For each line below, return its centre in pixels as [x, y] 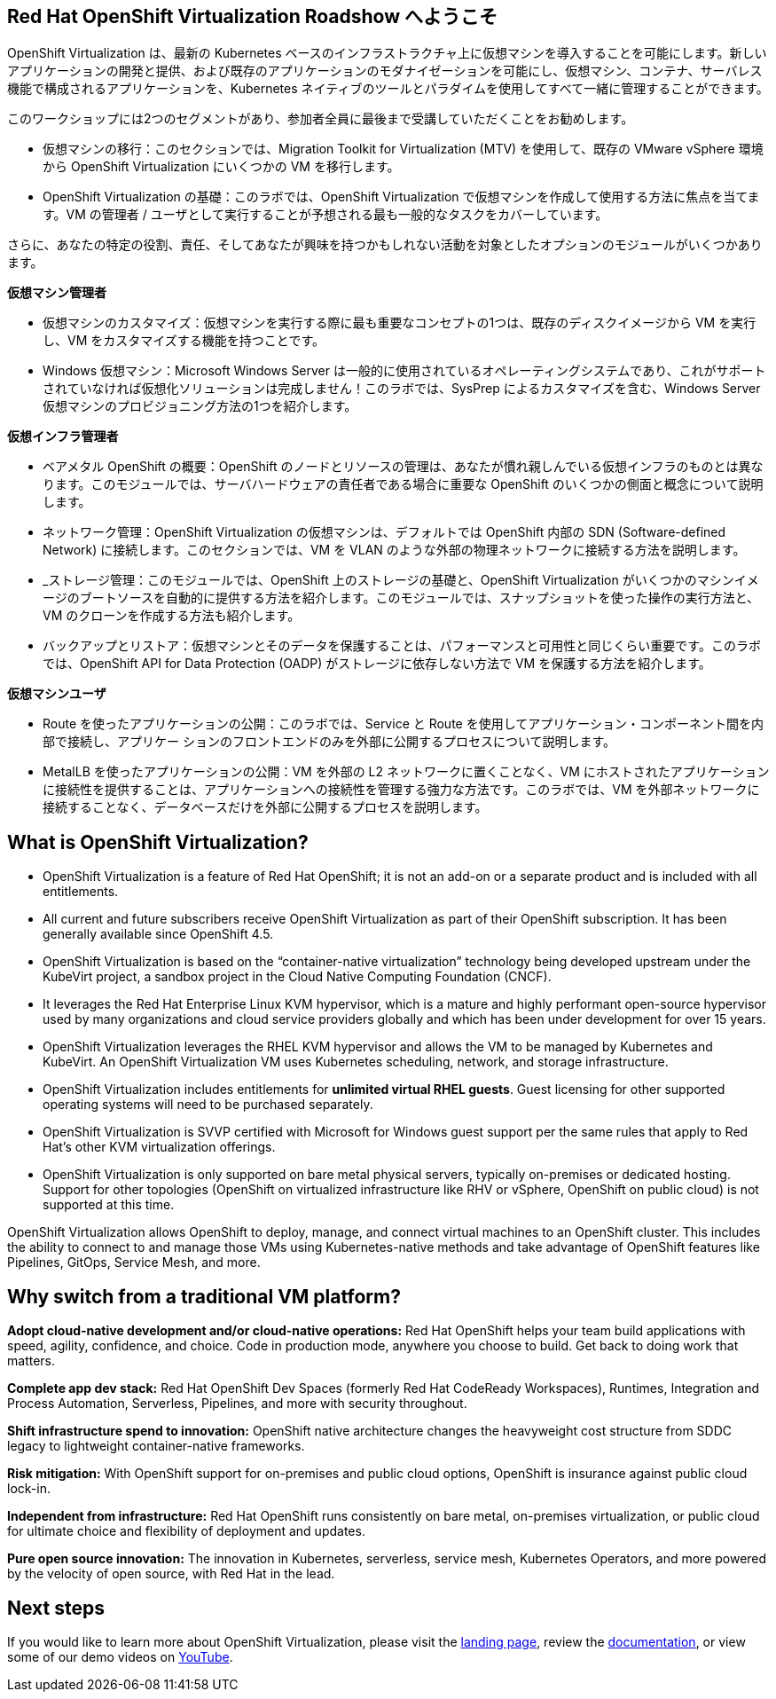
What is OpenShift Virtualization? [158, 842]
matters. [31, 1361]
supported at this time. [109, 1205]
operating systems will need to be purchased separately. [208, 1105]
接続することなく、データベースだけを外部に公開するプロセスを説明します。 [265, 807]
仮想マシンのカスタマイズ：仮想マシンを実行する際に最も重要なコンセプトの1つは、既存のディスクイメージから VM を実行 [400, 323]
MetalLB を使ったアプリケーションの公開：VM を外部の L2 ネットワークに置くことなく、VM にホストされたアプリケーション [406, 772]
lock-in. [29, 1489]
